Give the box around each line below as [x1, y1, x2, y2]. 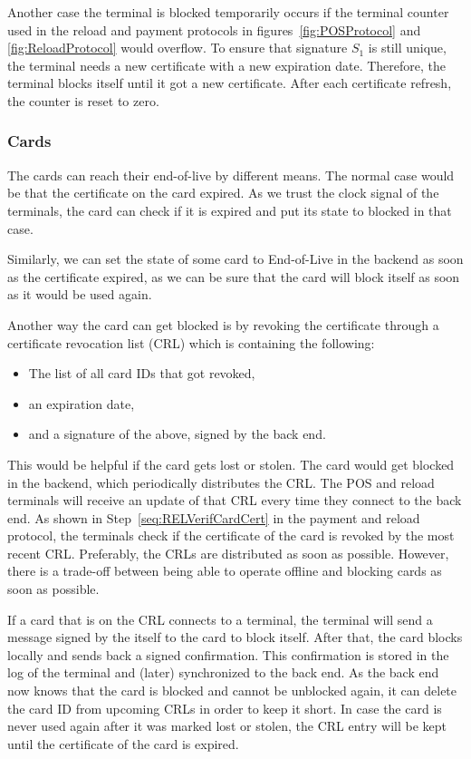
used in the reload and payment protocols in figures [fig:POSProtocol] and [7, 20, 421, 39]
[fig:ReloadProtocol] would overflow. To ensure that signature [7, 38, 348, 57]
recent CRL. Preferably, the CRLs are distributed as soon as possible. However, [7, 543, 449, 562]
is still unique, [368, 38, 447, 57]
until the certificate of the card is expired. [7, 734, 239, 753]
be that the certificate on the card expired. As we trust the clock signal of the [7, 183, 439, 202]
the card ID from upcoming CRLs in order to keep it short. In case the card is [7, 698, 442, 717]
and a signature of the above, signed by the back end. [28, 424, 326, 443]
